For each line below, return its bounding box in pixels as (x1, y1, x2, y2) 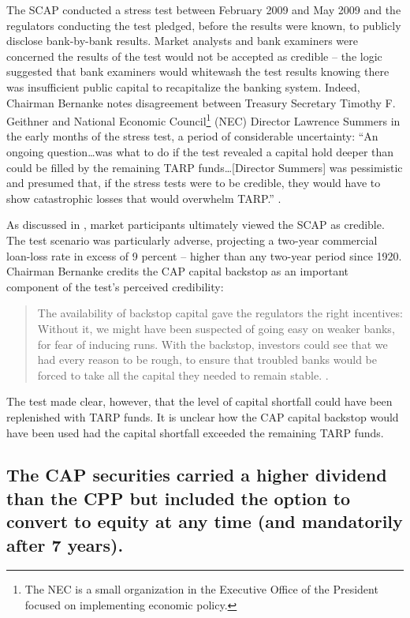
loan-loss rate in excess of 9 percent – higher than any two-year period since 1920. (6, 247, 402, 264)
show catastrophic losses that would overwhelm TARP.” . (6, 189, 281, 206)
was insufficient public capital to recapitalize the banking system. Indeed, (6, 78, 360, 95)
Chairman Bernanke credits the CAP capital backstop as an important (6, 263, 348, 279)
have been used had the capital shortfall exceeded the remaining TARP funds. (6, 424, 384, 440)
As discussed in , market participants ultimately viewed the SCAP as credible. (6, 216, 385, 233)
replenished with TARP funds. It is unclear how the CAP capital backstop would (6, 408, 399, 425)
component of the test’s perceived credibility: (6, 278, 224, 294)
